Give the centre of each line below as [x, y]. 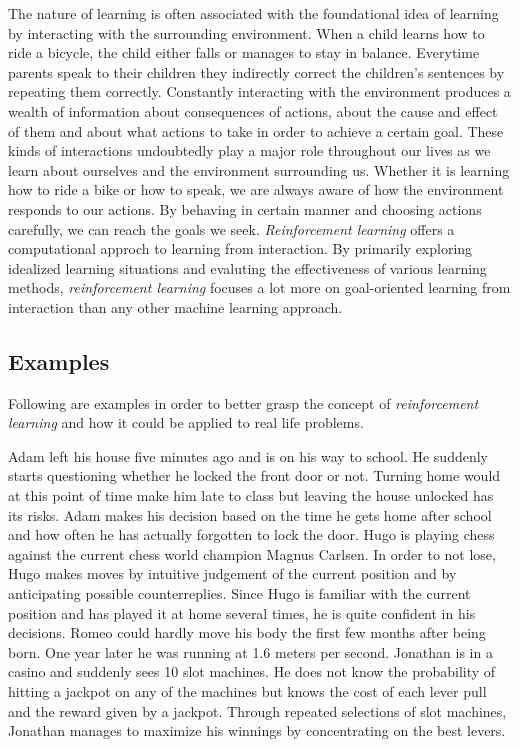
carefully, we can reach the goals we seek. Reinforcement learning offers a [231, 228]
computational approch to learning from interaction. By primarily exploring [240, 248]
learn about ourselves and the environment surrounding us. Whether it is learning [259, 169]
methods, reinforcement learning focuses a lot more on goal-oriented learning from [259, 287]
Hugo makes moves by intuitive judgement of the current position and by [232, 573]
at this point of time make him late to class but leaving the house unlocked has [251, 495]
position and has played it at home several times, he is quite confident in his [242, 612]
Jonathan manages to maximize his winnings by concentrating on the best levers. [257, 730]
